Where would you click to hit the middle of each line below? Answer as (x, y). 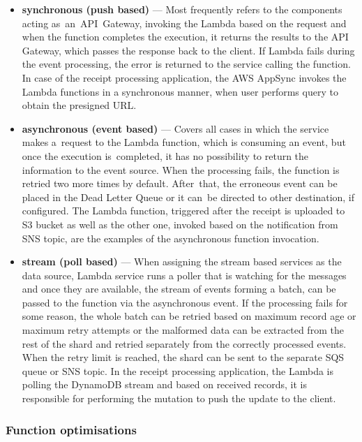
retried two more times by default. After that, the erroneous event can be (180, 183)
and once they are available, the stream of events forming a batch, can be (179, 289)
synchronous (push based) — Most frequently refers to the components (182, 9)
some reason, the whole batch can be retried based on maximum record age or (189, 316)
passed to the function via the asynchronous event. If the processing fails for (185, 302)
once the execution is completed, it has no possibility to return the (165, 155)
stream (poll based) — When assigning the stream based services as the (182, 261)
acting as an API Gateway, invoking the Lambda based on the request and (184, 23)
